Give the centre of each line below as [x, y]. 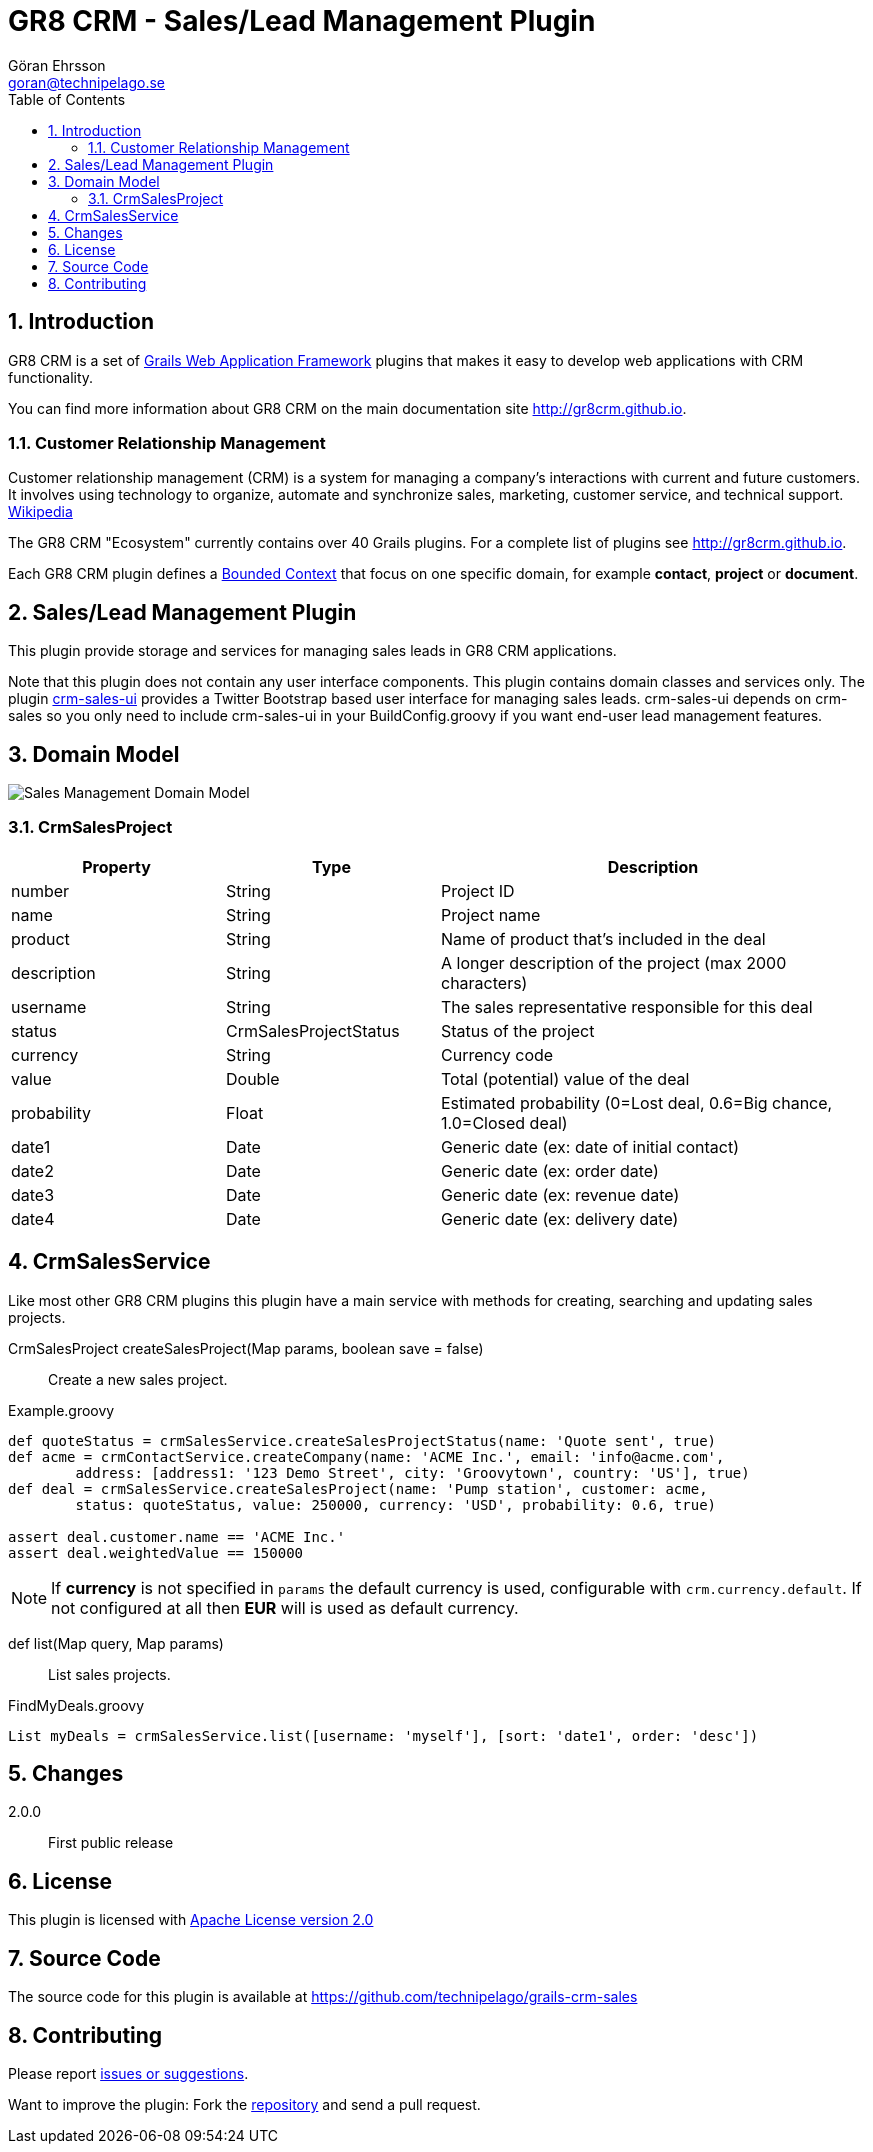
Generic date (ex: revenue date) [560, 1194]
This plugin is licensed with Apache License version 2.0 [191, 1920]
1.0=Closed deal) [504, 1122]
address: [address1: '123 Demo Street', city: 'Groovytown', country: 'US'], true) [412, 1472]
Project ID [478, 890]
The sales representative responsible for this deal [627, 1006]
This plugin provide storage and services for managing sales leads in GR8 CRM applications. [312, 651]
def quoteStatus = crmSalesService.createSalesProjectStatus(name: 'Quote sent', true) [362, 1440]
